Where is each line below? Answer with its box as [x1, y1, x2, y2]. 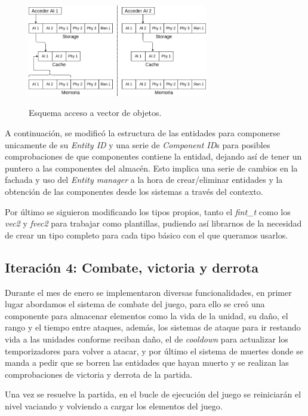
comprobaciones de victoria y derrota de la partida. [5, 368, 193, 380]
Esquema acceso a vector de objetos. [29, 106, 162, 119]
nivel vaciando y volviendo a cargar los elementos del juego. [5, 399, 223, 412]
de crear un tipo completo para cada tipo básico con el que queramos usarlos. [5, 228, 288, 241]
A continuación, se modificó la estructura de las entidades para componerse [5, 127, 280, 139]
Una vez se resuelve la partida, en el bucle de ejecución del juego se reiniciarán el [5, 388, 301, 400]
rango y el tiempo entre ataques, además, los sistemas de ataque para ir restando [5, 321, 301, 334]
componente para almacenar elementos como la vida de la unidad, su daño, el [5, 309, 288, 322]
